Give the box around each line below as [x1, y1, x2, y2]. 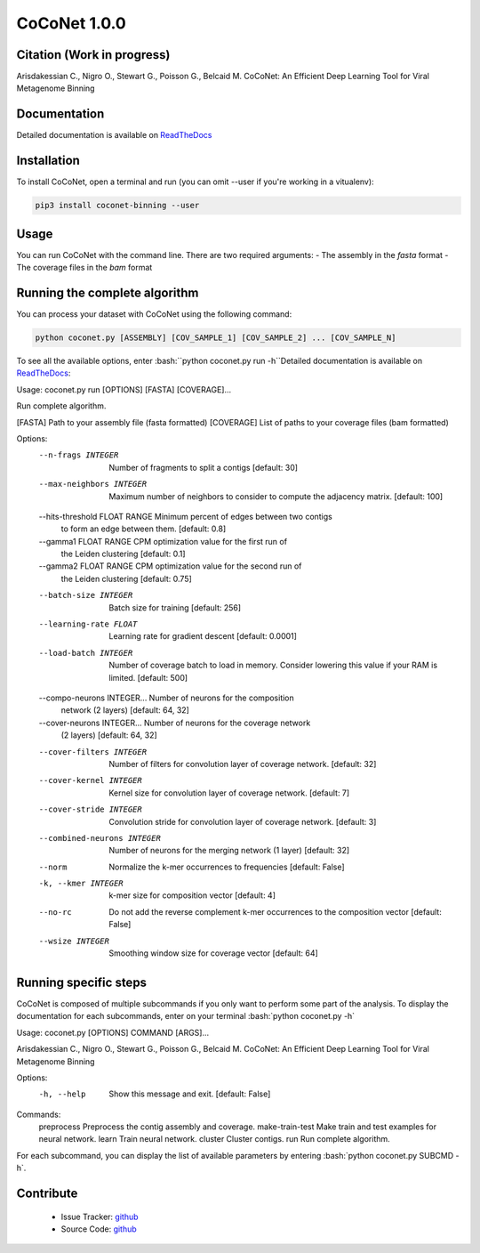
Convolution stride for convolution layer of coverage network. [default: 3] [108, 816, 377, 827]
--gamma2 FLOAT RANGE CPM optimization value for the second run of [38, 561, 302, 571]
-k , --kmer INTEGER [38, 878, 124, 889]
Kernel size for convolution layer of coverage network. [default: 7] [108, 788, 350, 798]
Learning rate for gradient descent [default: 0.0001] [108, 631, 298, 642]
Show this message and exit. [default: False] [108, 1088, 271, 1099]
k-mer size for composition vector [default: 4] [108, 890, 276, 901]
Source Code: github [60, 1224, 137, 1234]
